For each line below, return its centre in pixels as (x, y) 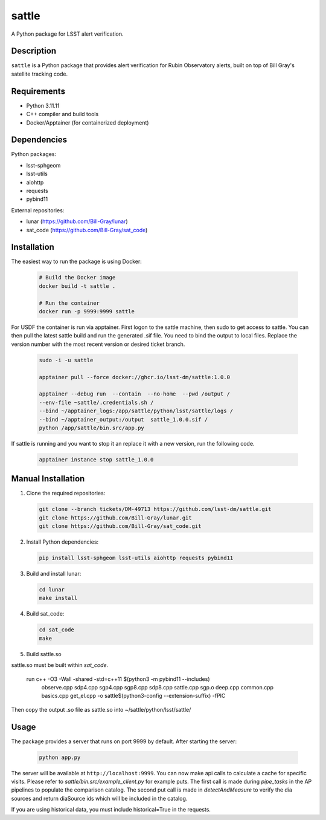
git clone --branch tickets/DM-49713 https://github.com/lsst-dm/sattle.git (155, 509)
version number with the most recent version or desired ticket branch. (98, 344)
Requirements (38, 91)
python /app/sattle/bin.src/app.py (91, 428)
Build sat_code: (45, 614)
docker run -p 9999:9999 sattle (87, 312)
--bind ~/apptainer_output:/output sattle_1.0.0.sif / (123, 419)
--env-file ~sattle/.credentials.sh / (96, 402)
